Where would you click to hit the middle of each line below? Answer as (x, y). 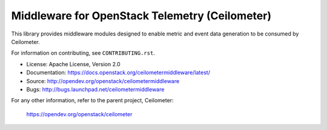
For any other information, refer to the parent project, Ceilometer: (92, 101)
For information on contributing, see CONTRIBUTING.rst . (83, 53)
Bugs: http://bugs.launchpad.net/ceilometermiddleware (95, 89)
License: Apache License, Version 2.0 (73, 64)
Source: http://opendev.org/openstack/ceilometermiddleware (103, 81)
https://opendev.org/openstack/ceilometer (79, 114)
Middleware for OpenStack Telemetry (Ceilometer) (141, 16)
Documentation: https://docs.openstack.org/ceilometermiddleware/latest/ (118, 73)
